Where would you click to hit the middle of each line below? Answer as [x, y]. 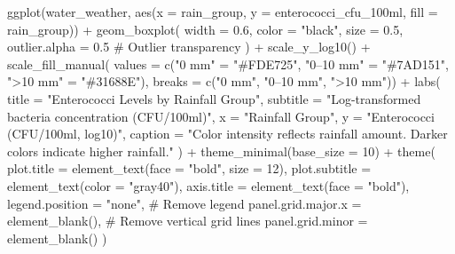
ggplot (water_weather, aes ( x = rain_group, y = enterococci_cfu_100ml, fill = [223, 12]
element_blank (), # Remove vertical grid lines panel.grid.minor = [188, 221]
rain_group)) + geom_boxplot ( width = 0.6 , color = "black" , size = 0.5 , [205, 29]
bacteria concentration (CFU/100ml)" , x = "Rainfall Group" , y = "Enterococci [221, 116]
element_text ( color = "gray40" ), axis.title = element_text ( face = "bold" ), [208, 185]
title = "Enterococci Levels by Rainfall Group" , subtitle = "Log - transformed [214, 98]
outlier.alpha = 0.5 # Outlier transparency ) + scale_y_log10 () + [189, 47]
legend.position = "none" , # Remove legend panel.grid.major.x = [184, 203]
